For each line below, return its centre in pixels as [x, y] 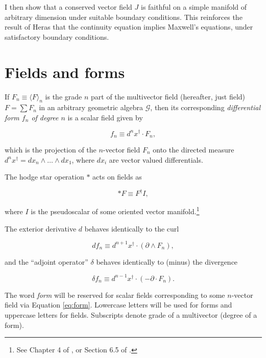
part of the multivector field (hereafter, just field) [168, 96]
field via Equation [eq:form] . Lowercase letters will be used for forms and [118, 305]
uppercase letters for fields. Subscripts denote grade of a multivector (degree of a [131, 314]
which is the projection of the [51, 150]
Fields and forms [65, 72]
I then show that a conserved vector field [68, 7]
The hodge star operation [44, 177]
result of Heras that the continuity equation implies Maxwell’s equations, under [129, 27]
